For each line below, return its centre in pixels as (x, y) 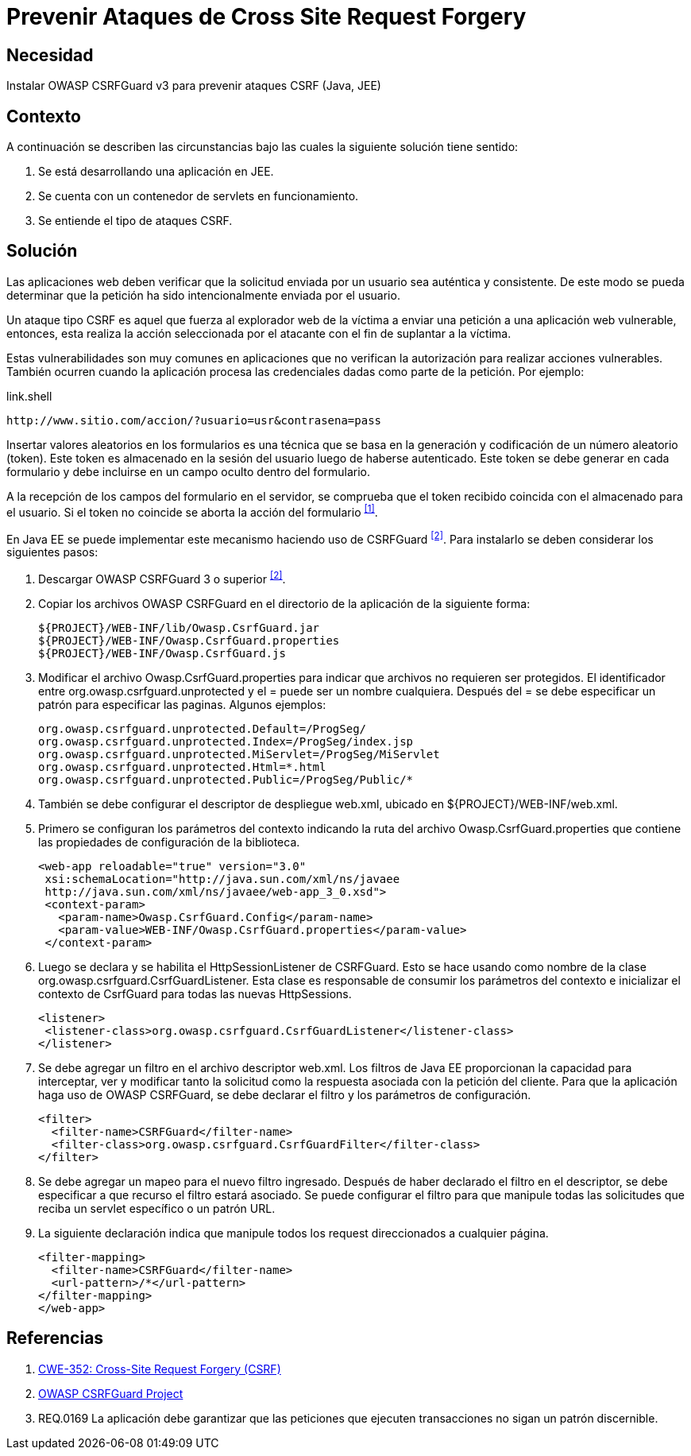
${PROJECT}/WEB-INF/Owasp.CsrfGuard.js (162, 653)
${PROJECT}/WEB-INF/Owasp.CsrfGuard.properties (189, 640)
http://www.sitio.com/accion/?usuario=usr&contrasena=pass (194, 420)
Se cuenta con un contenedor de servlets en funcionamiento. (199, 196)
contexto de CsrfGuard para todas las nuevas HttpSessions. (195, 993)
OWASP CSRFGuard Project (111, 1393)
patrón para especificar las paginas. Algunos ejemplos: (182, 704)
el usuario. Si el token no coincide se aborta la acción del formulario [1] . (192, 511)
